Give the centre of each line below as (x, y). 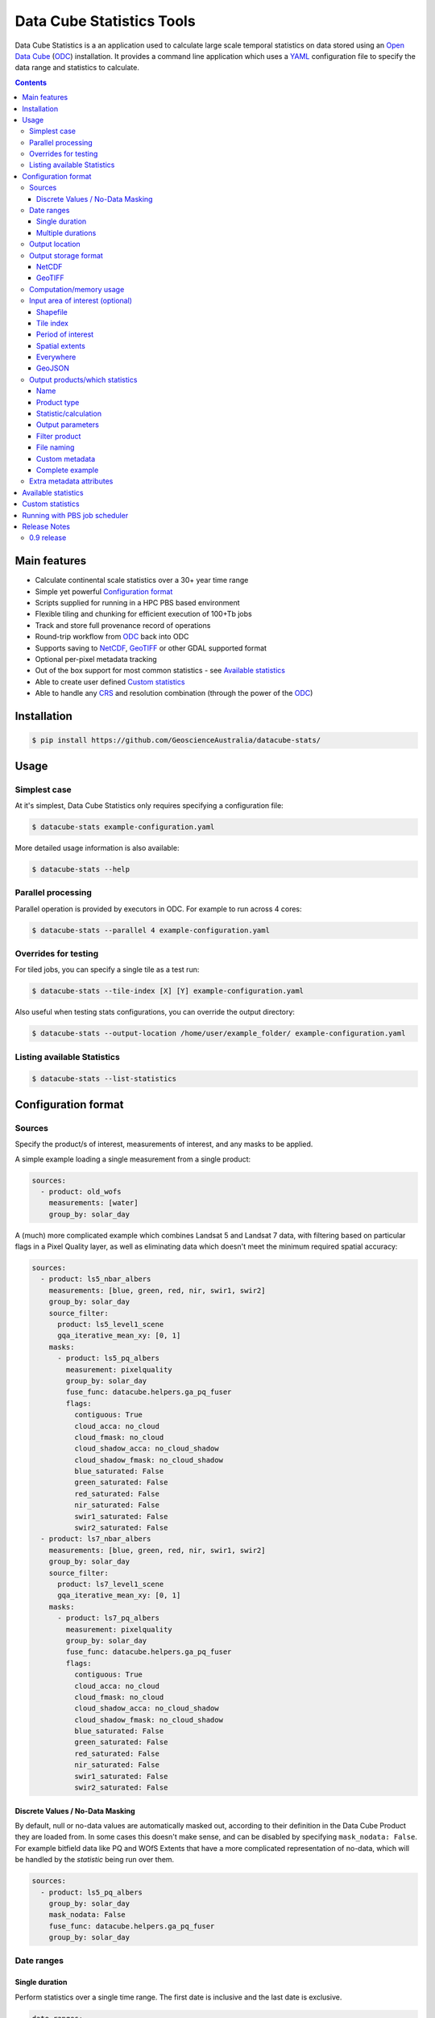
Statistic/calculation (69, 414)
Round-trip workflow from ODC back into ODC (112, 637)
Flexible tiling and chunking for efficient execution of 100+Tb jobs (144, 614)
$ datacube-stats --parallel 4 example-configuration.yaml (151, 930)
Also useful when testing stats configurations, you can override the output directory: (155, 1012)
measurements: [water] (93, 1203)
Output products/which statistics (83, 379)
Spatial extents (61, 345)
